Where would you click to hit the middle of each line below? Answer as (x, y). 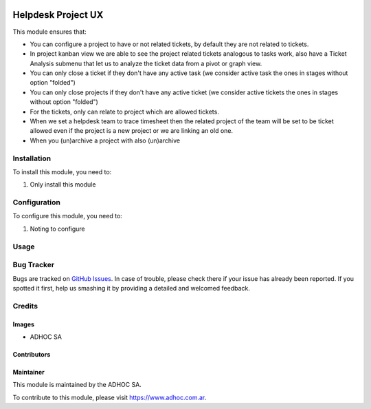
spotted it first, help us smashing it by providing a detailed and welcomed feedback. (131, 288)
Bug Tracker (34, 265)
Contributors (32, 354)
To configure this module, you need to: (68, 216)
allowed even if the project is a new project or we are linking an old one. (132, 131)
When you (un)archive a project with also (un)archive (105, 140)
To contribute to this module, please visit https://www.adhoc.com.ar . (110, 397)
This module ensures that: (49, 32)
